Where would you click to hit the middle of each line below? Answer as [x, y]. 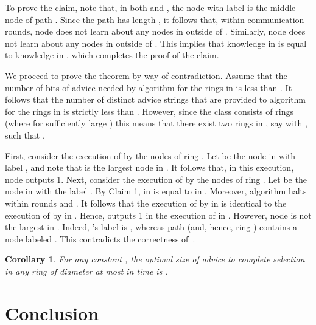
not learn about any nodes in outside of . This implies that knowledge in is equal [156, 43]
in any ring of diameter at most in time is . [86, 271]
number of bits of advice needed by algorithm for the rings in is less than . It [149, 87]
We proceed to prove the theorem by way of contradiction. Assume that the [146, 75]
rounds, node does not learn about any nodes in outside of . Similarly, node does [155, 31]
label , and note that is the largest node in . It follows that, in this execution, [149, 167]
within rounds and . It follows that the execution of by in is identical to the [146, 203]
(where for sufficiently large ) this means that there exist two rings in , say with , [156, 123]
